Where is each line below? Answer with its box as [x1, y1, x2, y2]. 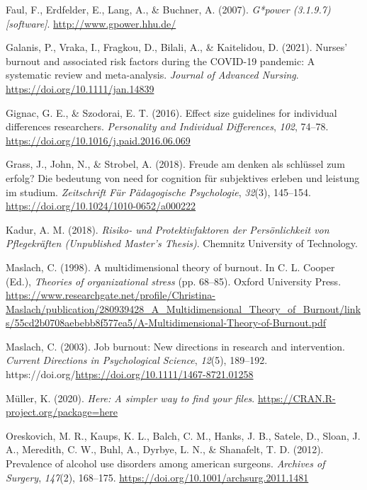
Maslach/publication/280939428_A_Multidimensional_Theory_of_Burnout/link [6, 301, 361, 316]
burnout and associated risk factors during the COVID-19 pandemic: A [6, 53, 315, 68]
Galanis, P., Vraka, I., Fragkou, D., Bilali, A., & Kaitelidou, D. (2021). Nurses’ [6, 40, 348, 55]
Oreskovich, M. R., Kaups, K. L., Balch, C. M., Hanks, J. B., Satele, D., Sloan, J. [6, 428, 361, 443]
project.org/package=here [6, 404, 118, 419]
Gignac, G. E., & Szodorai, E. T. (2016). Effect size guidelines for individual [6, 105, 337, 120]
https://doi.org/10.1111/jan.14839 [6, 81, 154, 96]
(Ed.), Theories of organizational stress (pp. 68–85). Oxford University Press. [6, 273, 341, 288]
